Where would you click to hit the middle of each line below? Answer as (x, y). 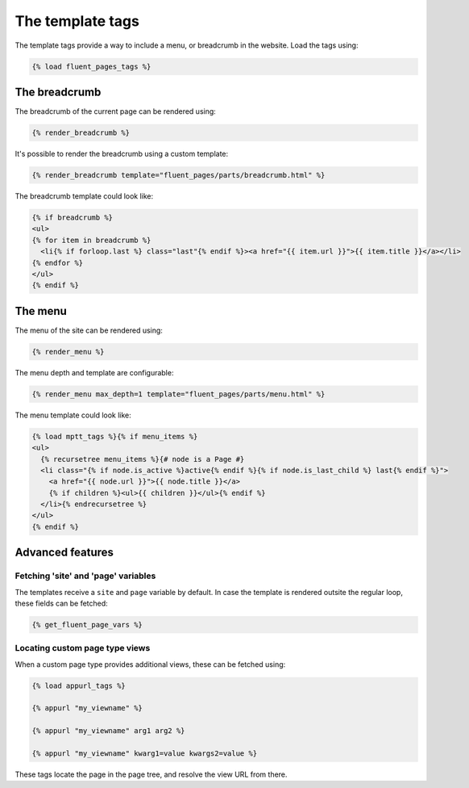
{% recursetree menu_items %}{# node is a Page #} (143, 459)
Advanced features (64, 553)
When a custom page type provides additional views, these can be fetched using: (150, 664)
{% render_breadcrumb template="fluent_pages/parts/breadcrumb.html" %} (178, 175)
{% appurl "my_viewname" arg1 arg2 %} (108, 731)
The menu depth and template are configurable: (94, 372)
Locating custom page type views (83, 648)
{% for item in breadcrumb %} (91, 240)
